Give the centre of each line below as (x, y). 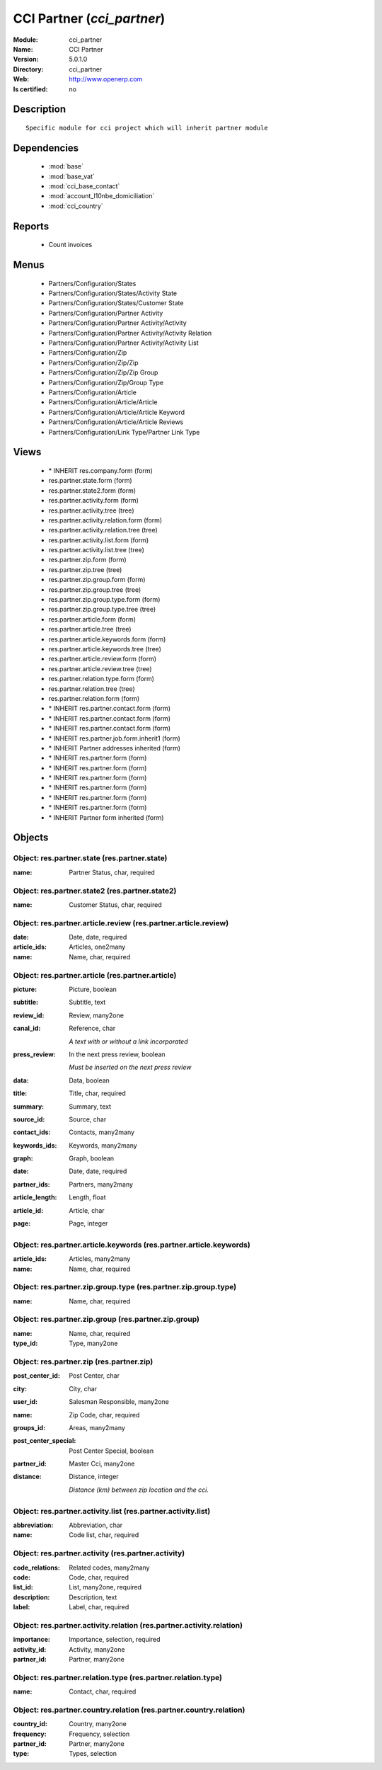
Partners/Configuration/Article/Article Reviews (116, 422)
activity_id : (30, 1649)
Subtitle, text (87, 1003)
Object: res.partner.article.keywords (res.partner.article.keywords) (132, 1245)
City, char (83, 1388)
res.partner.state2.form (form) (92, 490)
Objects (31, 838)
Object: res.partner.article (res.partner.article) (95, 975)
